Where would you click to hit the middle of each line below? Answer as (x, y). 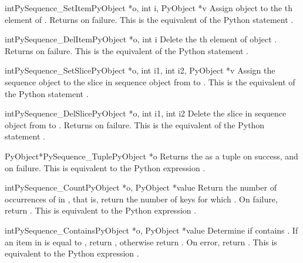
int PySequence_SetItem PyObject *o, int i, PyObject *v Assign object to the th (149, 8)
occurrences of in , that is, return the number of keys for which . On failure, (141, 199)
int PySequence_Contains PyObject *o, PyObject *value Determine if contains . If (151, 230)
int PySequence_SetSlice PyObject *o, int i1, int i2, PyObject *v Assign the (140, 70)
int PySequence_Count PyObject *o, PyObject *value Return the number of (141, 187)
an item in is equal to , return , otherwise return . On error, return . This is (141, 242)
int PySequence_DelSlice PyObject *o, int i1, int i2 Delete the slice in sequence (146, 113)
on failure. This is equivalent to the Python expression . (105, 167)
